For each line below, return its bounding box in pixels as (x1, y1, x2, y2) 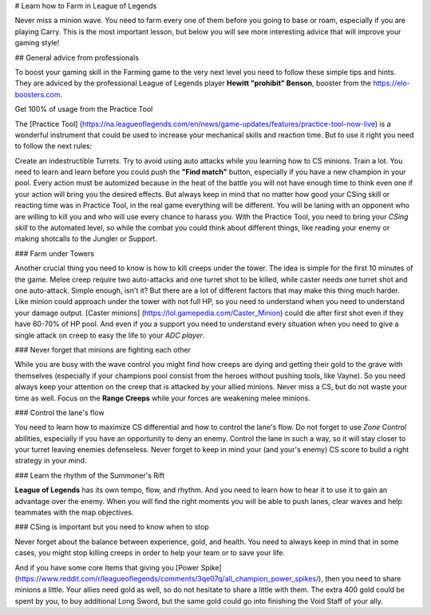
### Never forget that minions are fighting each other (14, 345, 192, 354)
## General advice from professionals (14, 53, 140, 62)
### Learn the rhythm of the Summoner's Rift (14, 471, 165, 480)
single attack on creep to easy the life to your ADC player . (14, 330, 205, 340)
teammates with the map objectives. (14, 507, 134, 518)
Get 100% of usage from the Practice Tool (14, 104, 153, 114)
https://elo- (372, 78, 410, 88)
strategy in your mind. (14, 455, 87, 466)
